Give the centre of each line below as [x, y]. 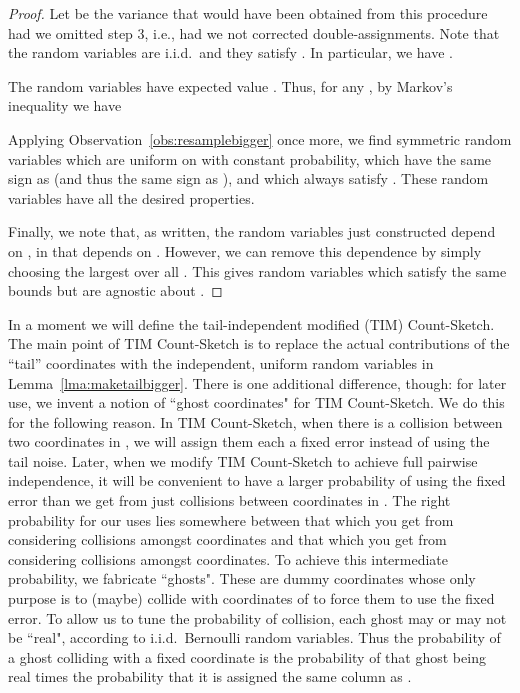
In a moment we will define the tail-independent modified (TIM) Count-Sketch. [251, 323]
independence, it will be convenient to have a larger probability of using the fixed [257, 480]
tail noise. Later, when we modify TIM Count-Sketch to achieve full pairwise [243, 460]
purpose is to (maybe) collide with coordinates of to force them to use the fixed [251, 598]
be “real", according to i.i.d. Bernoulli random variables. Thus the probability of [254, 637]
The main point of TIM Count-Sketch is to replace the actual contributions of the [259, 343]
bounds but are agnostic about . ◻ [115, 290]
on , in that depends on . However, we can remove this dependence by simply [245, 250]
